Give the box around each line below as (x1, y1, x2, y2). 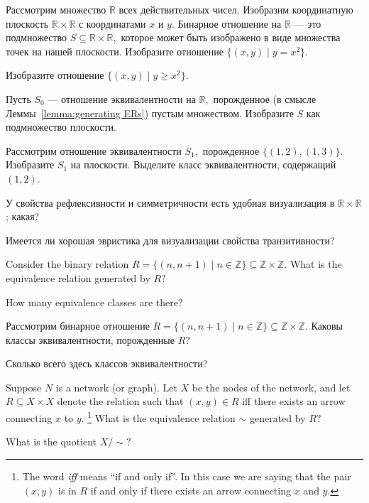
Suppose (6, 379, 42, 394)
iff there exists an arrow (242, 394, 346, 409)
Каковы (311, 318, 343, 333)
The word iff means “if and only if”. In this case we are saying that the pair (22, 468, 351, 483)
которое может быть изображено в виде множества (121, 30, 341, 45)
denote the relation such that (57, 394, 184, 409)
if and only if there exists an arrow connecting (90, 482, 291, 497)
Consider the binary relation (6, 256, 129, 271)
